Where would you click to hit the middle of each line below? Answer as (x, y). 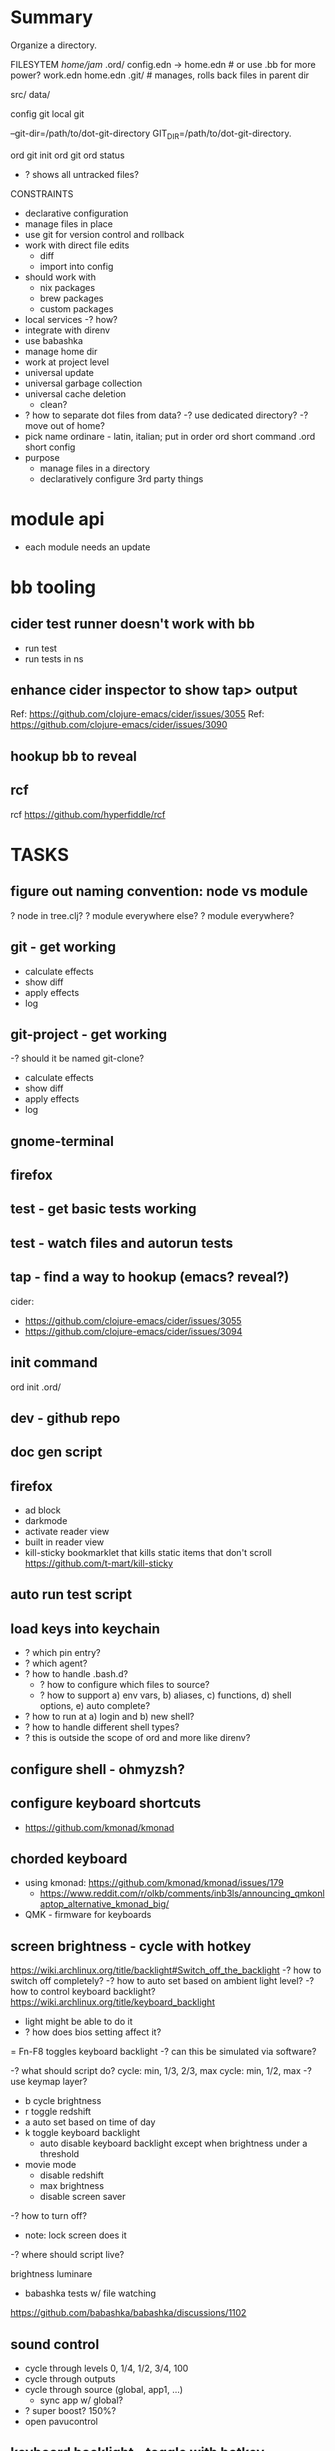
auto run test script (71, 1594)
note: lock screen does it (75, 2235)
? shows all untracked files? (82, 174)
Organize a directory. (54, 45)
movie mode (50, 2165)
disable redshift (71, 2175)
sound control (55, 2344)
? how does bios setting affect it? (93, 2032)
